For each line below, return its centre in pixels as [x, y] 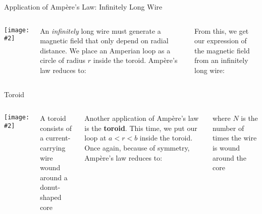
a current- [55, 138]
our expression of [221, 41]
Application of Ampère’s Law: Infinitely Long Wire [83, 7]
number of [228, 128]
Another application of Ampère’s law [142, 118]
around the [229, 157]
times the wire [234, 138]
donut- [50, 187]
